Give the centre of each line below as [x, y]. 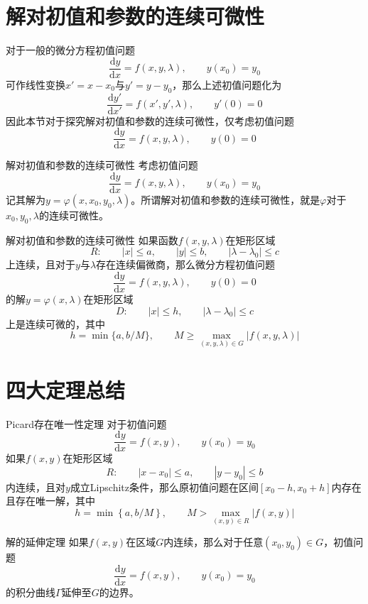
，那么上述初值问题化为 [227, 84]
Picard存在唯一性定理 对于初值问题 [86, 423]
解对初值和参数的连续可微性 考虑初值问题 [102, 165]
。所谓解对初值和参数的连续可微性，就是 [226, 199]
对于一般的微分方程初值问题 [70, 50]
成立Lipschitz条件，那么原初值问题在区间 [164, 487]
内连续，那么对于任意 [213, 542]
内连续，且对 [36, 487]
